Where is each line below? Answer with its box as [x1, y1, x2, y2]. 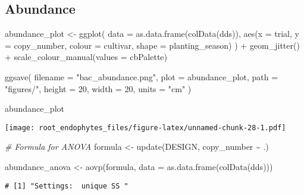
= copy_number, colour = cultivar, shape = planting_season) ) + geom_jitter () [5, 39, 300, 51]
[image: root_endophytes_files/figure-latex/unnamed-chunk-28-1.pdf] [5, 123, 286, 132]
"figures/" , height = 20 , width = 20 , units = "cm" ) [5, 82, 192, 95]
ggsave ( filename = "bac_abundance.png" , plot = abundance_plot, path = [5, 70, 278, 83]
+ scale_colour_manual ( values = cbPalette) [5, 51, 168, 63]
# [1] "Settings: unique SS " [5, 181, 129, 190]
